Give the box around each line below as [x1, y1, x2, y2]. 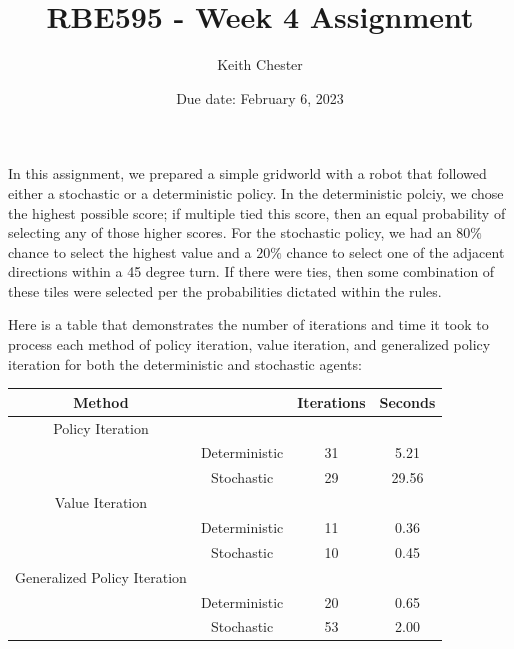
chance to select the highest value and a [8, 241, 252, 262]
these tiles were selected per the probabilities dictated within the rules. [8, 280, 442, 301]
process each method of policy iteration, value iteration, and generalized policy [8, 334, 491, 355]
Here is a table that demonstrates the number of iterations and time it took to [8, 314, 489, 335]
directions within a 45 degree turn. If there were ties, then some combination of [8, 261, 495, 282]
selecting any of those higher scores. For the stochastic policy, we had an [8, 222, 452, 243]
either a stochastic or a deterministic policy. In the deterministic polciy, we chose [8, 182, 504, 203]
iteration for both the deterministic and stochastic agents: [8, 353, 362, 374]
